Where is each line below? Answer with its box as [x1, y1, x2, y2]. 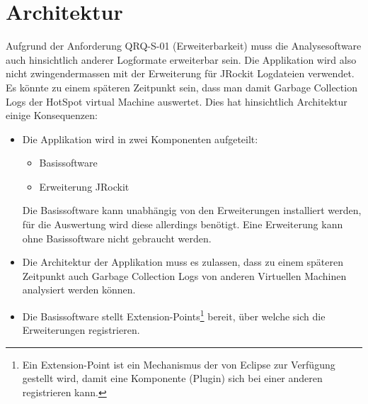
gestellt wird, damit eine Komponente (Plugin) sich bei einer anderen [22, 371, 323, 386]
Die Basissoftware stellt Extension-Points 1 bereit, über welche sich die [22, 307, 326, 323]
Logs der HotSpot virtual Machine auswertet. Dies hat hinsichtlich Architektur [6, 94, 347, 108]
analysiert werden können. [22, 282, 136, 297]
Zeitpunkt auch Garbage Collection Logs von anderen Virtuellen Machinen [22, 268, 347, 283]
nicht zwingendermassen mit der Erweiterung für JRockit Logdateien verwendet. [6, 66, 355, 81]
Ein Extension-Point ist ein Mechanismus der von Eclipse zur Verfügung [22, 357, 335, 371]
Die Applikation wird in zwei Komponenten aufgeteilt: [22, 131, 258, 146]
